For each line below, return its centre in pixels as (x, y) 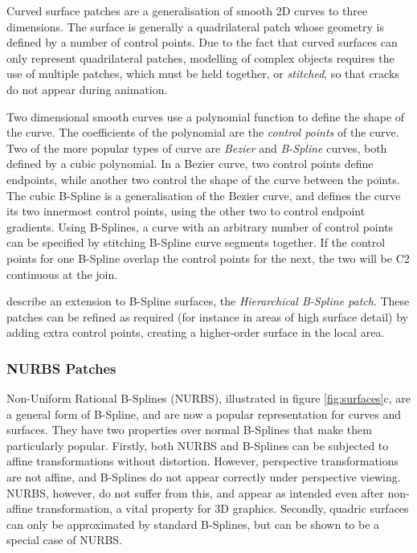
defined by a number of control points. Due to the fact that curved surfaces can (202, 42)
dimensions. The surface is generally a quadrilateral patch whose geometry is (196, 26)
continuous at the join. (62, 274)
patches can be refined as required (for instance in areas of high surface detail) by (207, 316)
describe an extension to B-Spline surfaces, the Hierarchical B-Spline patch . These (208, 301)
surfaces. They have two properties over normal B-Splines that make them (189, 430)
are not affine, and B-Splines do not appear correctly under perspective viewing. (204, 477)
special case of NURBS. (65, 540)
